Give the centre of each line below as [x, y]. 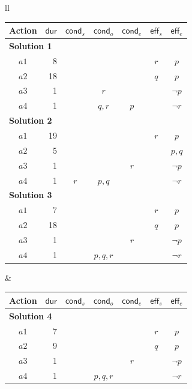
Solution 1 [31, 45]
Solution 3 [31, 195]
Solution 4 [31, 315]
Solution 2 [31, 120]
